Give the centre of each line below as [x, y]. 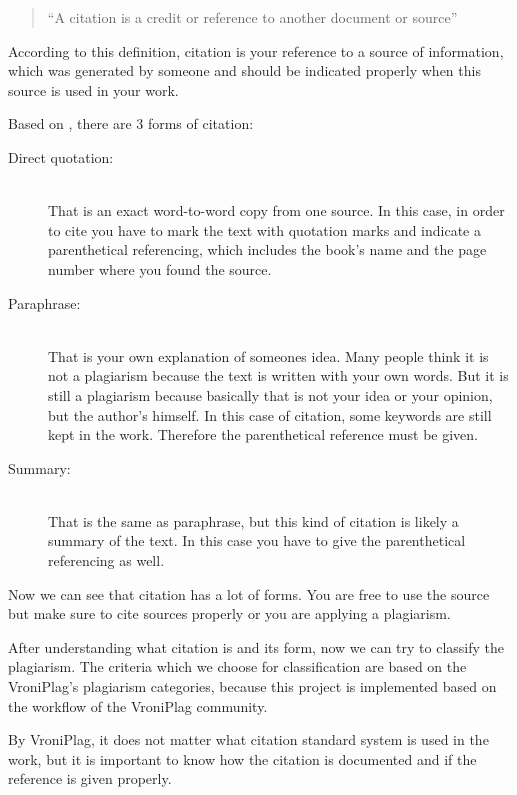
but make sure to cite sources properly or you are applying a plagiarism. [229, 613]
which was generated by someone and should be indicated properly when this [244, 70]
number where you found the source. [160, 268]
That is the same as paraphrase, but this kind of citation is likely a [253, 520]
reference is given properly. [90, 778]
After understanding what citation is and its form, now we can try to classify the [256, 646]
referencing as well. [106, 560]
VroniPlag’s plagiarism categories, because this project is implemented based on [252, 686]
